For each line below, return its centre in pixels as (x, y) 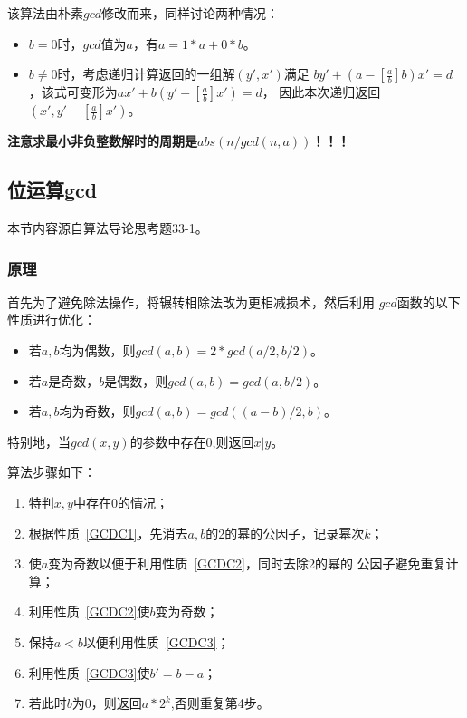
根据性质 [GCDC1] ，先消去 (108, 533)
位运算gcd (52, 190)
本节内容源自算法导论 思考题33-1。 (108, 227)
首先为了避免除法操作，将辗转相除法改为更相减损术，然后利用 (191, 301)
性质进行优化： (52, 320)
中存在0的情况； (120, 502)
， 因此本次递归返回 (321, 92)
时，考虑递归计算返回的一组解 (146, 74)
